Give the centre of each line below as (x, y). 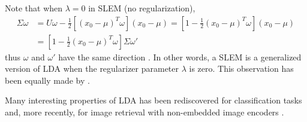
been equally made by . (47, 80)
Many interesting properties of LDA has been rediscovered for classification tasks (153, 100)
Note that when (34, 8)
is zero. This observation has (241, 68)
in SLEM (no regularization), (142, 8)
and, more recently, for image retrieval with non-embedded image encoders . (145, 112)
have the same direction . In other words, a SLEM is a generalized (180, 57)
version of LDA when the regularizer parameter (92, 68)
